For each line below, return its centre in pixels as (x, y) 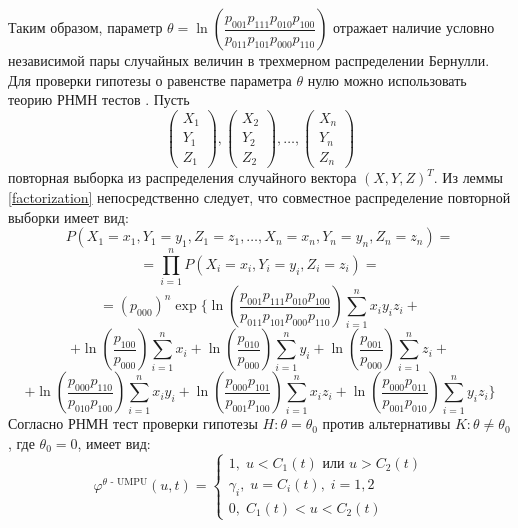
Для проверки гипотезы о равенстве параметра (150, 79)
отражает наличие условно (414, 27)
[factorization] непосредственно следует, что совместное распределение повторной (259, 196)
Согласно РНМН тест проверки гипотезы (133, 423)
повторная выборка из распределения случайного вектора (182, 177)
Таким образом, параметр (85, 27)
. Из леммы (468, 177)
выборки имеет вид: (68, 216)
